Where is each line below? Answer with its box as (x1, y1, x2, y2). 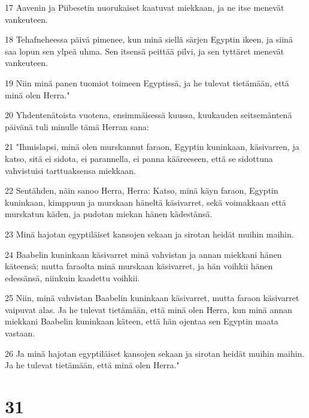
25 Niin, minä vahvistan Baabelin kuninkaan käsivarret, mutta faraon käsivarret (5, 291, 299, 304)
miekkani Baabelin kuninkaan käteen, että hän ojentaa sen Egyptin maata (5, 315, 278, 327)
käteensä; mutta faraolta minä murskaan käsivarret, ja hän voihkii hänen (5, 260, 273, 272)
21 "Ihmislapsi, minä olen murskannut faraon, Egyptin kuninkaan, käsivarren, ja (5, 140, 299, 153)
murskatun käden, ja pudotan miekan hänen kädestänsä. (5, 208, 213, 220)
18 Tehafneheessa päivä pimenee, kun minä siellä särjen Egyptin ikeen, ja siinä (5, 33, 293, 46)
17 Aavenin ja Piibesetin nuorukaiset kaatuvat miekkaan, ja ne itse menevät (5, 1, 284, 13)
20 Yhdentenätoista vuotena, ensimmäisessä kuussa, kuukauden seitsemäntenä (5, 109, 292, 121)
